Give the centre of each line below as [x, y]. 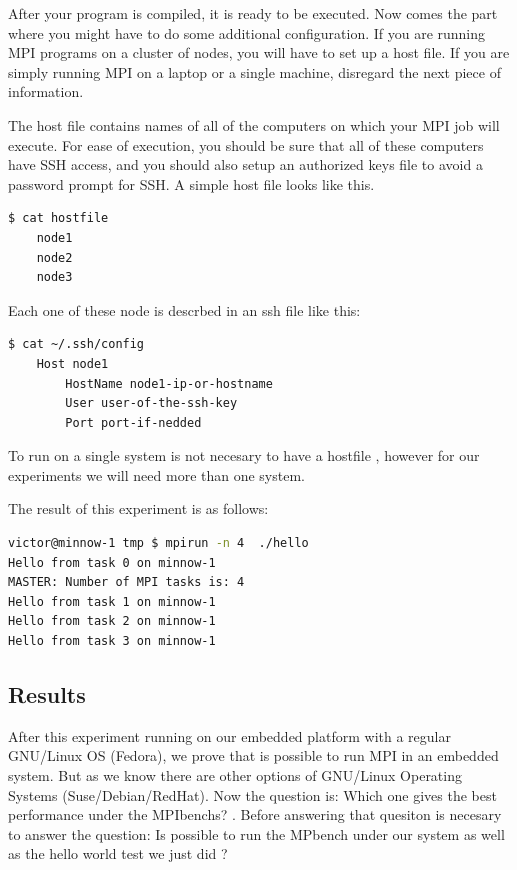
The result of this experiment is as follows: [138, 508]
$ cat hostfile [58, 218]
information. [46, 91]
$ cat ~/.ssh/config [76, 344]
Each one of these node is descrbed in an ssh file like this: [184, 309]
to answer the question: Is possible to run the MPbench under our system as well [256, 833]
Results [47, 694]
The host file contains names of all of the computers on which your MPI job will [254, 124]
